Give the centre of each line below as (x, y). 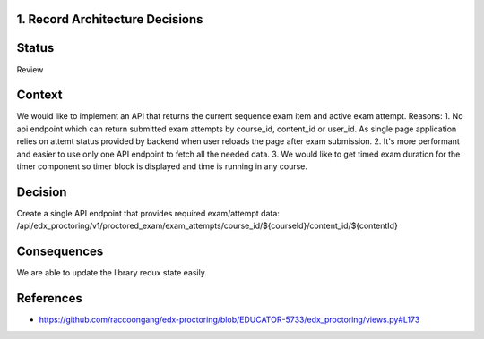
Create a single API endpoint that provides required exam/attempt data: (148, 213)
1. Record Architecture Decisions (110, 19)
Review (30, 69)
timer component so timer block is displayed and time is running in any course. (162, 166)
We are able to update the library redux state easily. (112, 273)
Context (39, 95)
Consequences (60, 252)
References (49, 298)
